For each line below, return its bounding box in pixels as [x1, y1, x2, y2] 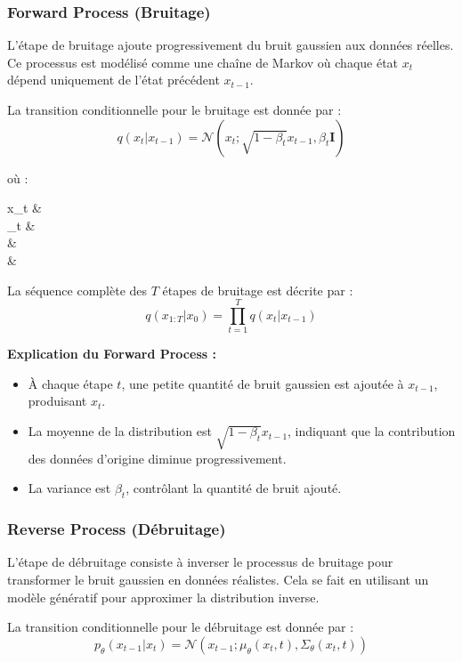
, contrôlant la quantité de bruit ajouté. [126, 479, 342, 497]
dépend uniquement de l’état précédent [7, 70, 220, 89]
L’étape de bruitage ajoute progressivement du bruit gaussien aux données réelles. [7, 36, 454, 54]
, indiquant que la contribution [288, 422, 456, 440]
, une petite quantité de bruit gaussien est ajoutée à [121, 374, 404, 392]
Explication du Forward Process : [7, 344, 216, 363]
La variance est [28, 479, 111, 497]
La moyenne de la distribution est [28, 422, 212, 440]
